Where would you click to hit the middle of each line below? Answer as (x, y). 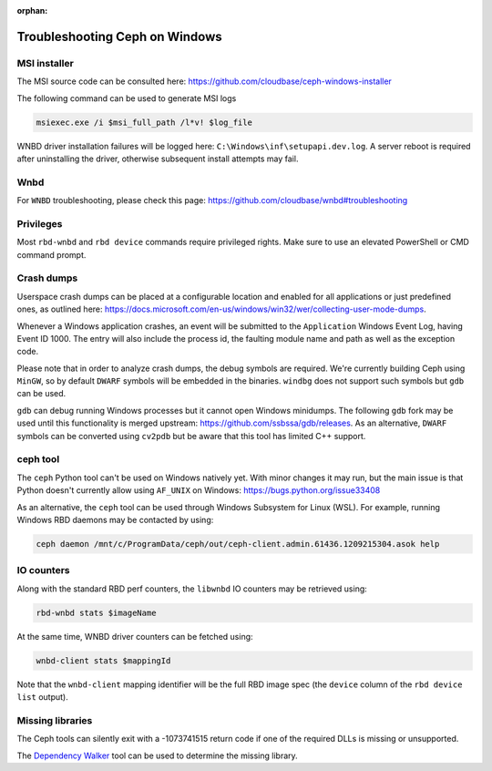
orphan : (32, 10)
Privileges (40, 223)
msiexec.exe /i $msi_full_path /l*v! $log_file (144, 122)
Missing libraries (55, 720)
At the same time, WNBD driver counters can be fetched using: (135, 636)
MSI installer (46, 63)
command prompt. (51, 254)
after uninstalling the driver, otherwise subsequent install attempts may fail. (158, 159)
